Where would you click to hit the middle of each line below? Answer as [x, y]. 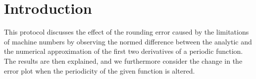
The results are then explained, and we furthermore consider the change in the [123, 60]
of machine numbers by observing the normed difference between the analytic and [128, 41]
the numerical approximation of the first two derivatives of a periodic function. [124, 51]
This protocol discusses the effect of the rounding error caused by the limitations [127, 32]
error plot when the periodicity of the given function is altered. [100, 70]
